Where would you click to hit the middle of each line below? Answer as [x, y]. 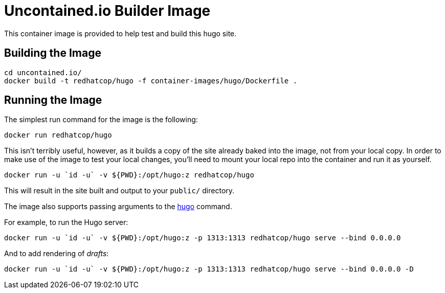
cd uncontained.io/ [43, 72]
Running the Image [53, 100]
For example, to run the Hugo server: [66, 222]
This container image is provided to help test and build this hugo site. [120, 33]
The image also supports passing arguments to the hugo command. [118, 207]
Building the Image [53, 53]
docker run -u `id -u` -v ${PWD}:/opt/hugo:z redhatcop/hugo [129, 175]
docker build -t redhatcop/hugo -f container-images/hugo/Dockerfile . [151, 81]
